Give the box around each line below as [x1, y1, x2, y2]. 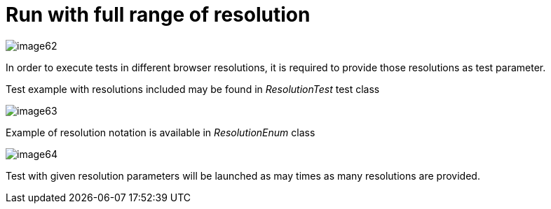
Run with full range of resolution [6, 3, 311, 27]
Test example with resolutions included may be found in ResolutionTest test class [6, 82, 380, 95]
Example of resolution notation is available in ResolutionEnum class [6, 126, 315, 138]
